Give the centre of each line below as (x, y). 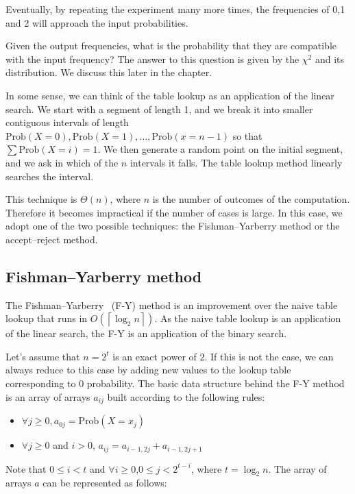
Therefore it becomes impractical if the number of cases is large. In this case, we (174, 212)
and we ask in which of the (62, 162)
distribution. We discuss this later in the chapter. (109, 72)
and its (330, 59)
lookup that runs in (47, 318)
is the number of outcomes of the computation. (251, 199)
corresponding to (41, 383)
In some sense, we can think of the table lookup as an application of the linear (170, 95)
